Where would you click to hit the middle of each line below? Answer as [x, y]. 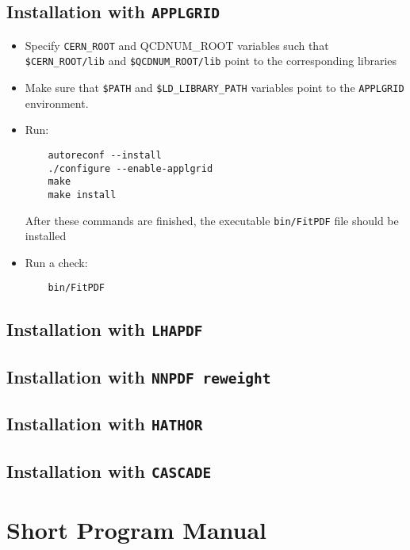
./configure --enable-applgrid [130, 168]
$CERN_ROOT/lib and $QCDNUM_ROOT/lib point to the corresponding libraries [211, 61]
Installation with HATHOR [105, 424]
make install [82, 195]
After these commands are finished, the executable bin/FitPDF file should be [212, 220]
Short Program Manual [137, 529]
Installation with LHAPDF [105, 329]
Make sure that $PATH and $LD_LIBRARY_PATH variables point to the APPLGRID [215, 88]
